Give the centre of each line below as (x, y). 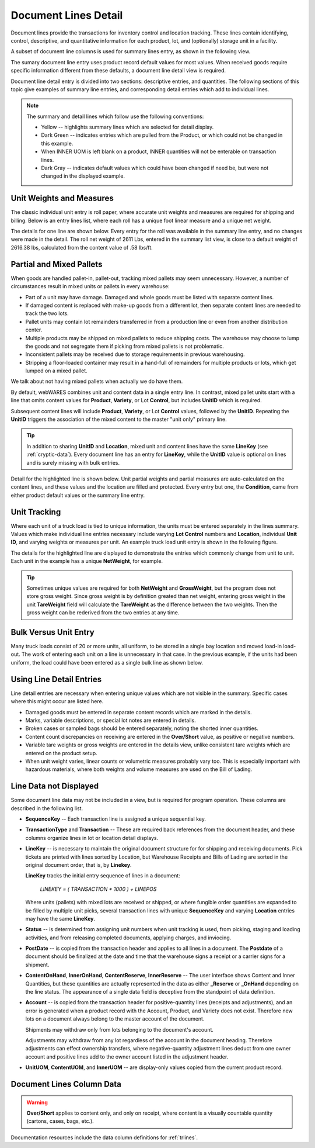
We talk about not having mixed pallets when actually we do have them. (97, 381)
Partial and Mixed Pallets (57, 264)
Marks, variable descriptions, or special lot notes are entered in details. (111, 720)
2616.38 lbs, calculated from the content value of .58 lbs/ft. (82, 247)
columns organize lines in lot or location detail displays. (92, 838)
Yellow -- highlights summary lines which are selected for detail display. (127, 127)
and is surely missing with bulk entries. (73, 462)
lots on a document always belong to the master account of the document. (115, 1019)
